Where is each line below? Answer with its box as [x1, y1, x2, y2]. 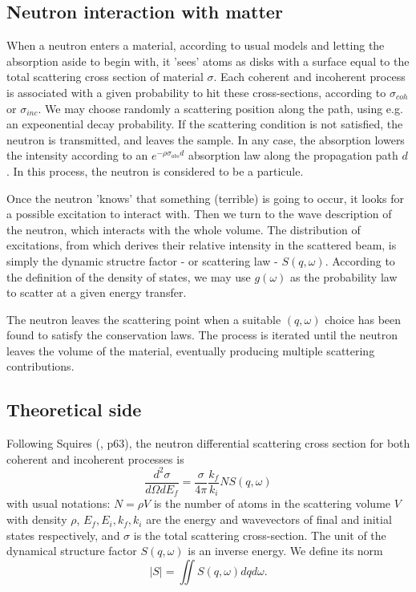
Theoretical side [6, 397, 142, 422]
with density [6, 511, 67, 528]
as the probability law [289, 268, 398, 285]
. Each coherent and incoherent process [213, 68, 406, 85]
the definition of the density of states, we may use [6, 268, 251, 285]
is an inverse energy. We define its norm [188, 542, 383, 559]
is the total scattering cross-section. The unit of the [133, 526, 386, 543]
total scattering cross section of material [6, 68, 204, 85]
